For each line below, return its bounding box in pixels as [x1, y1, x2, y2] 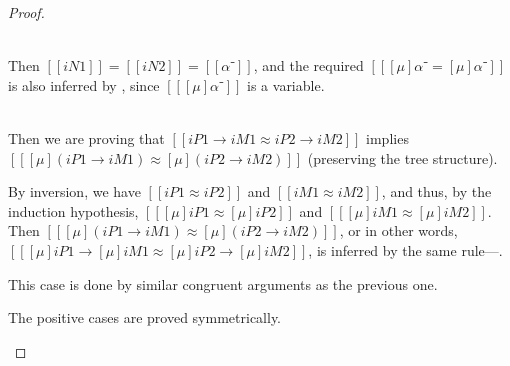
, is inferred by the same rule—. [308, 239, 503, 260]
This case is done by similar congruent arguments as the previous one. [8, 273, 438, 294]
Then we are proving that [8, 127, 165, 148]
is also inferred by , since [8, 74, 160, 95]
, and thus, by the [381, 181, 492, 202]
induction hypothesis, [8, 200, 139, 221]
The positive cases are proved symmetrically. [8, 307, 281, 328]
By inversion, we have [8, 181, 141, 202]
